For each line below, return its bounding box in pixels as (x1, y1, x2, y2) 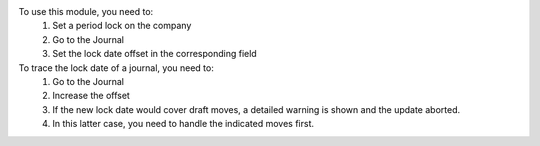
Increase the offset (52, 90, 130, 102)
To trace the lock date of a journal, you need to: (18, 61, 214, 74)
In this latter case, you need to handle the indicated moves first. (52, 118, 315, 130)
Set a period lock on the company (52, 20, 192, 32)
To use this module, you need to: (18, 6, 154, 17)
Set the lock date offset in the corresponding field (52, 48, 257, 60)
